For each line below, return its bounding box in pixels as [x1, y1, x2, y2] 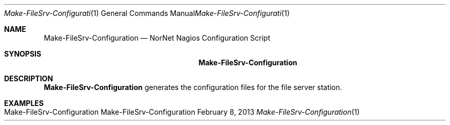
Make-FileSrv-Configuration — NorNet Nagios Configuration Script [44, 33, 271, 42]
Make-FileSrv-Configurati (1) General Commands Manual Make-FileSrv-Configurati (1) [4, 9, 290, 17]
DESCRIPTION [4, 74, 53, 83]
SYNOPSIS [4, 49, 42, 58]
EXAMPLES [4, 99, 44, 108]
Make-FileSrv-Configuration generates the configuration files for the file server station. [44, 83, 342, 92]
